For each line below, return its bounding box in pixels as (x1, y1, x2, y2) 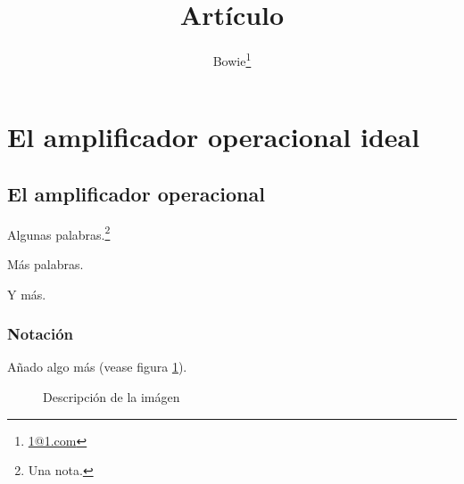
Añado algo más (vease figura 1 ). (7, 357, 187, 376)
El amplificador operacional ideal (7, 119, 420, 155)
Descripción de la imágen (43, 388, 180, 406)
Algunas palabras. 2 (7, 222, 111, 243)
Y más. (7, 284, 46, 303)
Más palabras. (7, 255, 84, 274)
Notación (7, 323, 74, 345)
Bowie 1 (212, 49, 252, 70)
